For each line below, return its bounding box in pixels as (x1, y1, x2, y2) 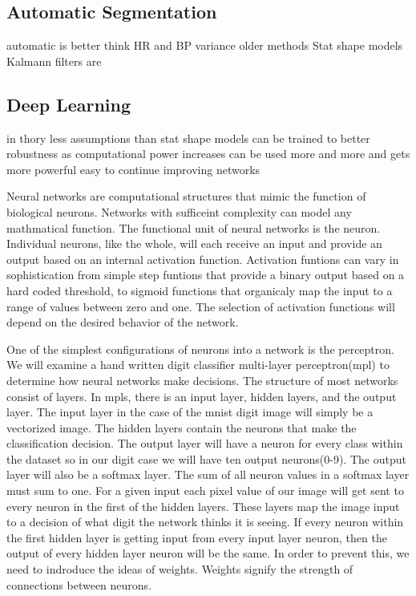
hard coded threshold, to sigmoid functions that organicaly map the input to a (6, 282, 393, 298)
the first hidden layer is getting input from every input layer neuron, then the (6, 529, 387, 545)
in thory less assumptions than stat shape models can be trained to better (6, 129, 370, 146)
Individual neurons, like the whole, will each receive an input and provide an (6, 235, 382, 252)
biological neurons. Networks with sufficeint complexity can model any (6, 203, 352, 220)
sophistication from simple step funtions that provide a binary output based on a (6, 266, 405, 283)
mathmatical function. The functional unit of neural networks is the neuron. (6, 219, 381, 236)
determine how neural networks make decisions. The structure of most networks (6, 371, 398, 388)
